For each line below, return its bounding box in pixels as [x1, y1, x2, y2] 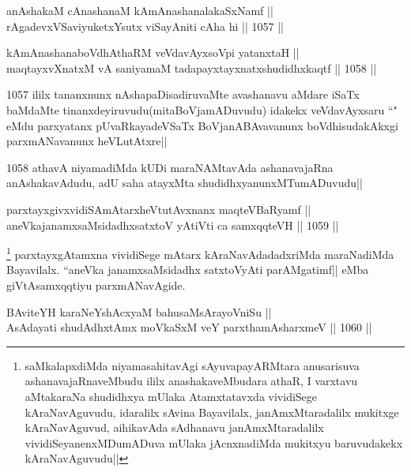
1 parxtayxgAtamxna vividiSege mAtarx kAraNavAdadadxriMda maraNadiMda [6, 244, 394, 262]
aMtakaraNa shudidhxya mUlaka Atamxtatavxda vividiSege [25, 388, 318, 404]
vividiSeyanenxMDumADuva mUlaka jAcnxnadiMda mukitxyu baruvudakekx [25, 434, 403, 451]
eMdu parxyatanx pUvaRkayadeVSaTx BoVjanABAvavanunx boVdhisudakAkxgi [6, 117, 398, 133]
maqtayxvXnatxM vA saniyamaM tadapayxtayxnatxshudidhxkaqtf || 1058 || [6, 59, 377, 76]
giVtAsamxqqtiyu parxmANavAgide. [6, 276, 186, 293]
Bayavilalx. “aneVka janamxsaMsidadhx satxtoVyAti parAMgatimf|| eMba [6, 261, 369, 278]
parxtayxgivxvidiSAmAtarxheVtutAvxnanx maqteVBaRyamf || [6, 200, 311, 217]
